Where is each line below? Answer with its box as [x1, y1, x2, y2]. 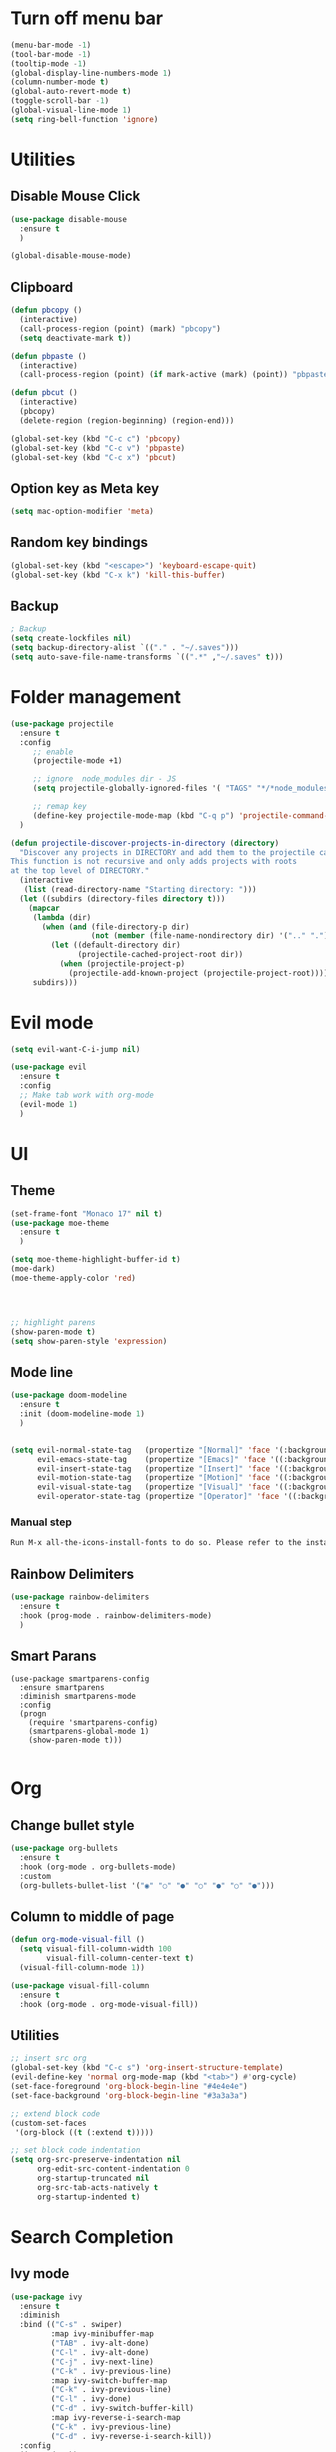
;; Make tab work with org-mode [19, 1090, 155, 1101]
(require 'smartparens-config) [28, 1718, 159, 1728]
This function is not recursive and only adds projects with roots [10, 857, 298, 867]
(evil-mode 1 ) [19, 1099, 78, 1109]
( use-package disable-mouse [10, 214, 128, 224]
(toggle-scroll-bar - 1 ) [10, 96, 110, 106]
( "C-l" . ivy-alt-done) [50, 2347, 150, 2357]
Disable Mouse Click [10, 188, 141, 205]
